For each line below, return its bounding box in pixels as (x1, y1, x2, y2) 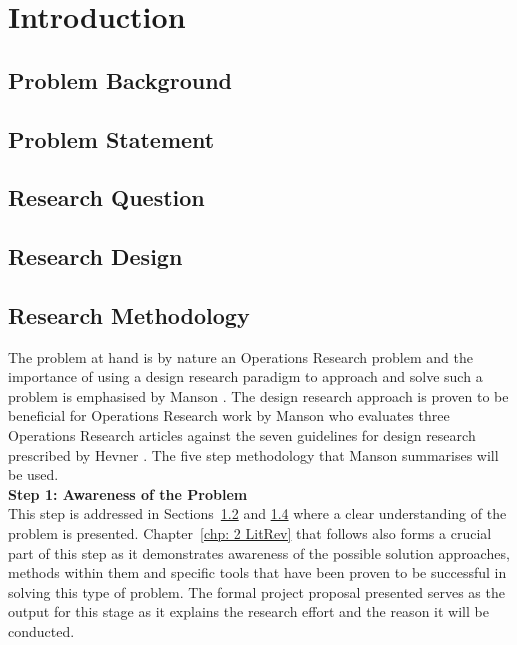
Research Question (8, 182, 205, 213)
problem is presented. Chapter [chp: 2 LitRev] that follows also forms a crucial (8, 523, 492, 544)
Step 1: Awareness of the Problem (8, 483, 248, 504)
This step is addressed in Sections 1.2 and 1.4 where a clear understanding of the (8, 503, 507, 524)
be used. (8, 464, 59, 485)
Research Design (8, 241, 183, 272)
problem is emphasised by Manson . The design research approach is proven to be (8, 385, 509, 406)
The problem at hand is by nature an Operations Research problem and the (8, 346, 473, 367)
